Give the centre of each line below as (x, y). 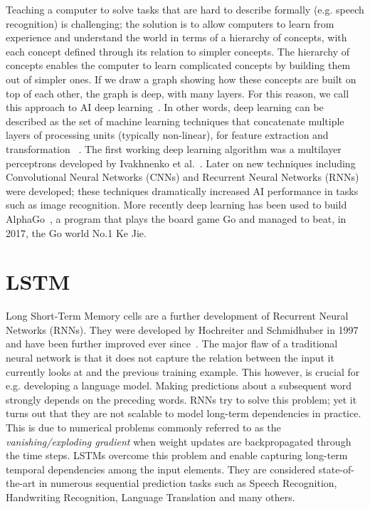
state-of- (336, 469)
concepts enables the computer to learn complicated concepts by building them (178, 65)
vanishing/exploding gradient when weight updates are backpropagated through (179, 441)
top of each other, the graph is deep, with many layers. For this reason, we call (178, 93)
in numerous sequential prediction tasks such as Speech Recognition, (188, 483)
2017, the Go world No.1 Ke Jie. (76, 232)
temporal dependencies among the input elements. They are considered (161, 469)
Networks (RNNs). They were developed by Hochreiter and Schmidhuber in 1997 (182, 329)
